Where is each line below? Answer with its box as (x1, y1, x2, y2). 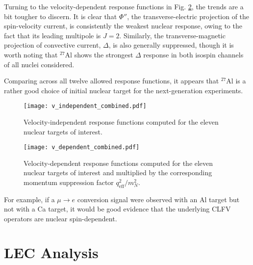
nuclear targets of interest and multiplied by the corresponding (24, 167, 212, 178)
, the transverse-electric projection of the (127, 11, 250, 21)
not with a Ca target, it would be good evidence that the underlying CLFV (4, 204, 231, 214)
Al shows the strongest (65, 49, 133, 59)
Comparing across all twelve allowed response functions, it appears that (4, 76, 219, 86)
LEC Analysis (4, 242, 99, 262)
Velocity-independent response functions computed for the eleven (24, 117, 219, 127)
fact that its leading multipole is (4, 30, 101, 40)
